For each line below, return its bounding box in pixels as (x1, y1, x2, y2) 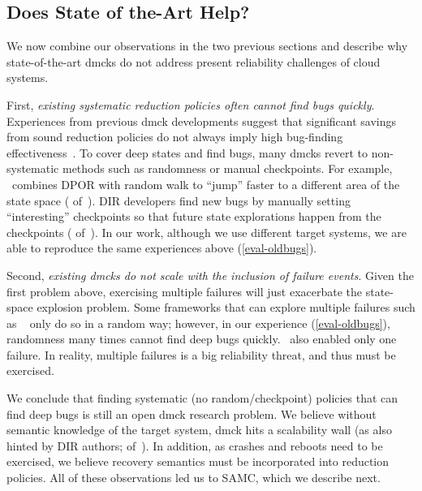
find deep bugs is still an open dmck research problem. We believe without (6, 405, 377, 422)
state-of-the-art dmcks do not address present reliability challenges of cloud (6, 53, 381, 70)
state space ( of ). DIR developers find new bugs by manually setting (6, 192, 351, 209)
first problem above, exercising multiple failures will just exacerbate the (6, 282, 363, 299)
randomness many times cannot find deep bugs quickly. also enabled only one (6, 330, 397, 347)
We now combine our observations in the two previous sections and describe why (6, 37, 408, 54)
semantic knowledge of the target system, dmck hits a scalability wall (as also (6, 421, 392, 438)
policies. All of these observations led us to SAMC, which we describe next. (6, 469, 381, 486)
